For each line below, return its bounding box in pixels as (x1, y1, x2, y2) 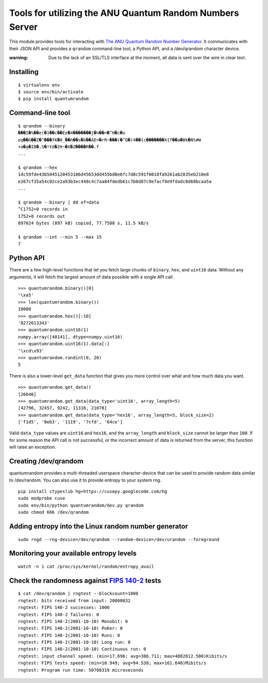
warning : (9, 55, 28, 61)
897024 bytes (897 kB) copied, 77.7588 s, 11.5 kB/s (18, 220, 149, 226)
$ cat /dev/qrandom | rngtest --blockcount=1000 (18, 591, 138, 597)
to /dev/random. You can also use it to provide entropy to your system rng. (9, 477, 161, 483)
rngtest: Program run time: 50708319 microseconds (18, 667, 144, 673)
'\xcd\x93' (18, 348, 45, 353)
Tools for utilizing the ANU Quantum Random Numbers (9, 7, 239, 18)
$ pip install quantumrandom (18, 96, 89, 102)
